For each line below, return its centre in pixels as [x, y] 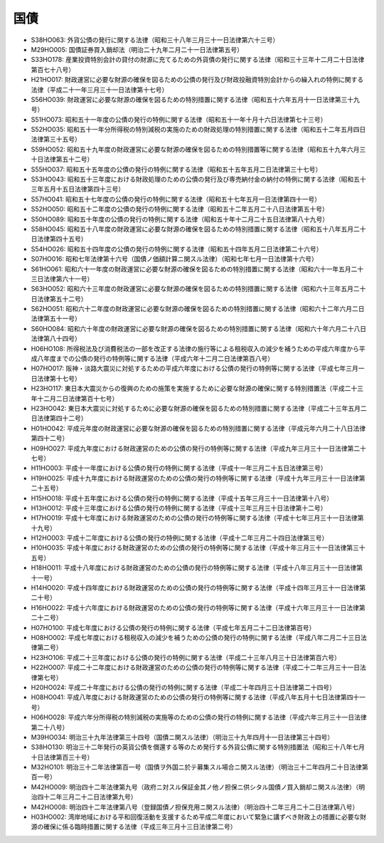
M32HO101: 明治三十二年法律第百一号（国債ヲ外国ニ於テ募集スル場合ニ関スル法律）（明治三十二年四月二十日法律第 [200, 767]
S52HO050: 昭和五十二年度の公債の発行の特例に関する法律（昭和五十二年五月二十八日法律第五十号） [180, 209]
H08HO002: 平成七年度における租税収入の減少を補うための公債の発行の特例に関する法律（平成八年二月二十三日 [196, 637]
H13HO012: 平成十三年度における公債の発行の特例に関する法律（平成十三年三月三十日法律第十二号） [179, 508]
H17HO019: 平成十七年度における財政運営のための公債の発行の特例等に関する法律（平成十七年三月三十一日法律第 [197, 518]
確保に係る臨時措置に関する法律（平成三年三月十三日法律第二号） [140, 827]
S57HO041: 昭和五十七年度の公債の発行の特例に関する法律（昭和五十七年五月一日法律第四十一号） [176, 199]
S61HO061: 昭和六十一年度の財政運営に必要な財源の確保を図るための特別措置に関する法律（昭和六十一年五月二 [194, 269]
